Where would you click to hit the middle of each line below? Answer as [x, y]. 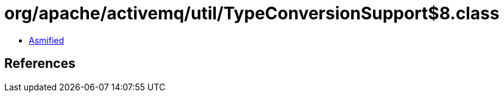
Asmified [47, 40]
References [40, 64]
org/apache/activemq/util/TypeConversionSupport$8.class [252, 13]
